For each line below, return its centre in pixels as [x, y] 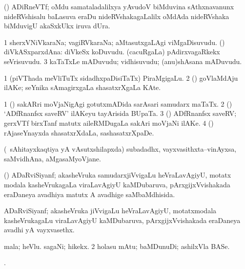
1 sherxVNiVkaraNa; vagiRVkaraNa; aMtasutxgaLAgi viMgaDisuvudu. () [114, 42]
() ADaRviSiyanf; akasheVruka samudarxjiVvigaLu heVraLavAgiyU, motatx [118, 175]
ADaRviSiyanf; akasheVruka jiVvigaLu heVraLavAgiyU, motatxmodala [110, 211]
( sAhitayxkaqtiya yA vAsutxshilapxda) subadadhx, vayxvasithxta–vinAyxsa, [120, 149]
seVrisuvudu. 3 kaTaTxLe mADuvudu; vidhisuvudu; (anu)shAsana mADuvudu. [123, 61]
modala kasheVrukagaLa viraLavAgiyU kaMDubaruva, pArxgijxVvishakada [117, 184]
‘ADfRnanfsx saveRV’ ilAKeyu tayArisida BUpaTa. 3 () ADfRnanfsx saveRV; [120, 113]
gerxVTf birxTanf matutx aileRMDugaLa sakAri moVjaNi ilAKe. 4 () [109, 123]
